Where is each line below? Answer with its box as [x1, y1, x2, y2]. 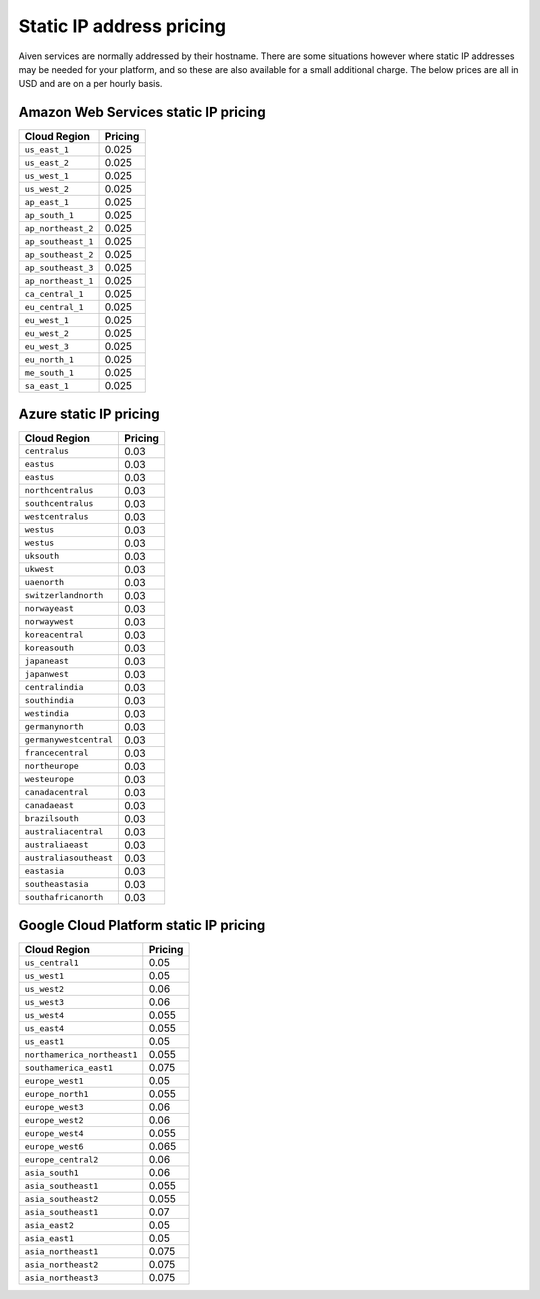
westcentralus [24, 511, 89, 522]
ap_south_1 [24, 210, 75, 220]
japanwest [24, 669, 70, 680]
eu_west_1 [24, 315, 70, 325]
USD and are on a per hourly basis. [18, 78, 163, 90]
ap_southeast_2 [24, 249, 94, 260]
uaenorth [24, 577, 65, 588]
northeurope [24, 761, 79, 772]
